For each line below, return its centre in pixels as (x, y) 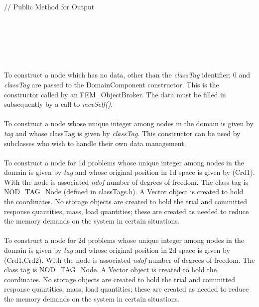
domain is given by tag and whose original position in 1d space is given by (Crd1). (129, 172)
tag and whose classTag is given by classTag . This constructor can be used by (122, 133)
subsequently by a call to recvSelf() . (59, 104)
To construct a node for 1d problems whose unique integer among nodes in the (124, 162)
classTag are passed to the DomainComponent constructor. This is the (112, 84)
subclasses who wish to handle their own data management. (95, 143)
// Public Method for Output (49, 7)
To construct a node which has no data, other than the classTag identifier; (118, 75)
